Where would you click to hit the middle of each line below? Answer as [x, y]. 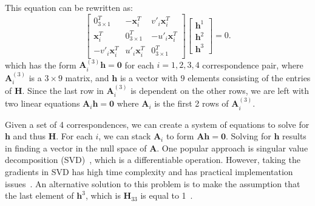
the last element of [39, 195]
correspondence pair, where [253, 65]
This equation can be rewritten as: [69, 7]
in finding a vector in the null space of [76, 148]
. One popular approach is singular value [232, 148]
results [294, 136]
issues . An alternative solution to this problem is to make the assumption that [153, 183]
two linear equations [42, 103]
